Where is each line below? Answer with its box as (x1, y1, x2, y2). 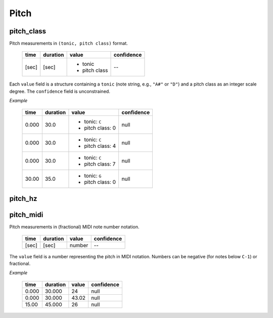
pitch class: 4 (84, 142, 116, 149)
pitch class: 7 (84, 160, 116, 167)
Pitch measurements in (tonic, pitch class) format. (9, 41, 128, 47)
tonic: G (84, 172, 102, 179)
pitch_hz (9, 194, 37, 203)
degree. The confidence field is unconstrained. (9, 88, 111, 94)
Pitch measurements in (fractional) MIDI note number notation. (9, 224, 140, 230)
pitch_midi (9, 211, 43, 219)
